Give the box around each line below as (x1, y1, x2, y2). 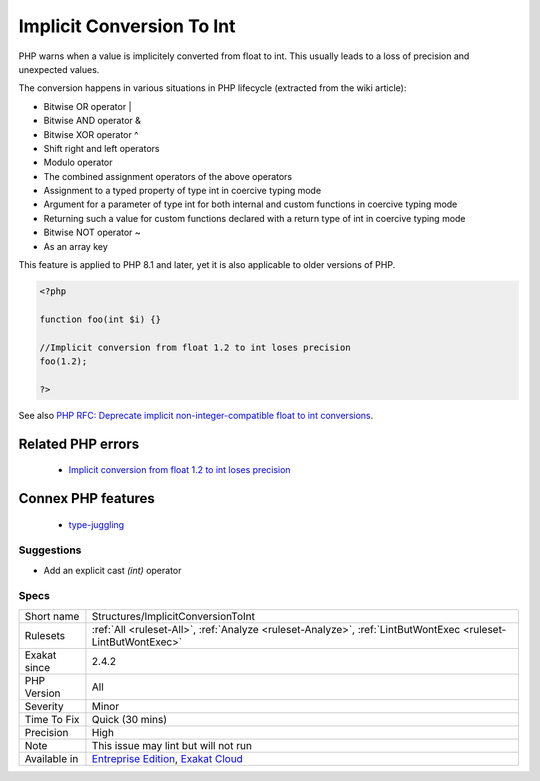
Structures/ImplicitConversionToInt (91, 609, 255, 623)
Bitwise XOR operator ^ (43, 128, 139, 140)
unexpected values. (18, 63, 100, 75)
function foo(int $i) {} (39, 313, 162, 325)
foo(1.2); (39, 355, 88, 367)
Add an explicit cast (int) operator (43, 564, 182, 576)
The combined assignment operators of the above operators (43, 170, 293, 182)
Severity (24, 699, 64, 713)
